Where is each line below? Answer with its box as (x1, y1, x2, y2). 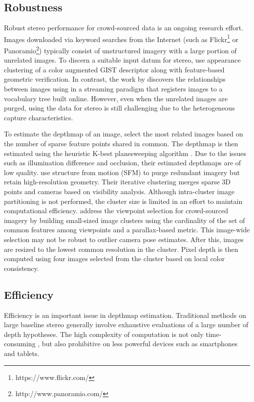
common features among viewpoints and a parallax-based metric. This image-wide (4, 224, 250, 235)
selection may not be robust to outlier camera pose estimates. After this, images (4, 234, 244, 244)
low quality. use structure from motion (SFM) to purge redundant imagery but (4, 167, 240, 177)
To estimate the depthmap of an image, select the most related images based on (4, 129, 243, 139)
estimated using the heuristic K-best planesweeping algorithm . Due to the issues (4, 148, 246, 158)
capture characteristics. (4, 112, 73, 122)
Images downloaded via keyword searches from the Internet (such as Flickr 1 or (4, 32, 238, 44)
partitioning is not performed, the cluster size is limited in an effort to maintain (4, 196, 243, 206)
